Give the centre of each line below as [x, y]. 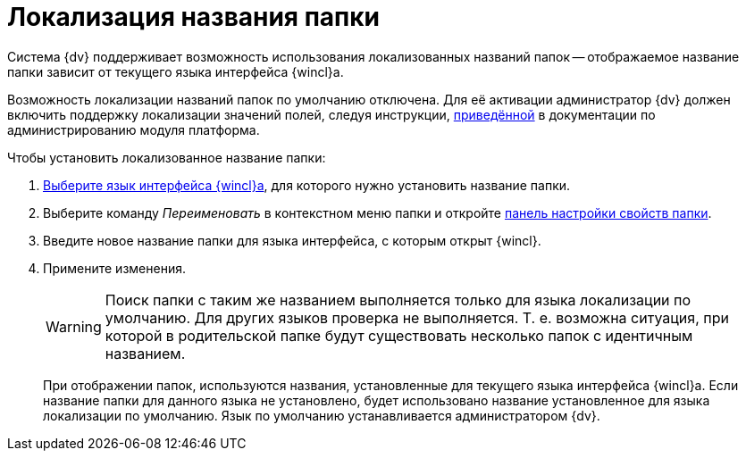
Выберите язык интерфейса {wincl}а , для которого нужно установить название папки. [307, 185]
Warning [74, 326]
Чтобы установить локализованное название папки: [167, 157]
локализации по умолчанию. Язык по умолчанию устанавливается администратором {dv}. [322, 415]
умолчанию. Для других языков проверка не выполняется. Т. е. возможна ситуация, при [417, 317]
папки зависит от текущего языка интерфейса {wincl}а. [176, 71]
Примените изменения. [114, 268]
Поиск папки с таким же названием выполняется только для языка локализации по [398, 300]
